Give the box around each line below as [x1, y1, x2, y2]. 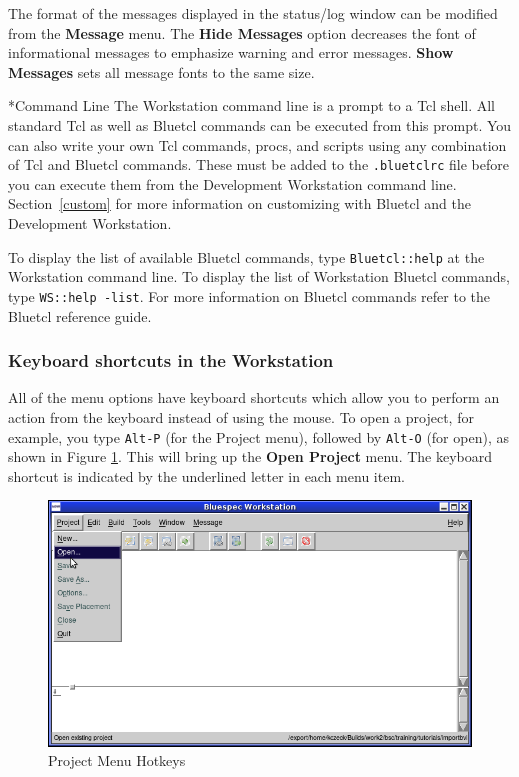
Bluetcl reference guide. [8, 305, 152, 326]
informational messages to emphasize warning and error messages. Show [8, 42, 454, 63]
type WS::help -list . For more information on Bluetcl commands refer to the [8, 285, 490, 306]
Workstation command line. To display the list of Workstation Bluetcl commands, [8, 266, 510, 287]
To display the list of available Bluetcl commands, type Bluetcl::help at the [8, 246, 485, 267]
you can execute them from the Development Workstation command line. [8, 173, 457, 194]
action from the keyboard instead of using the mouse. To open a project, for [8, 406, 474, 427]
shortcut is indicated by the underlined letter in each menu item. [8, 465, 405, 486]
